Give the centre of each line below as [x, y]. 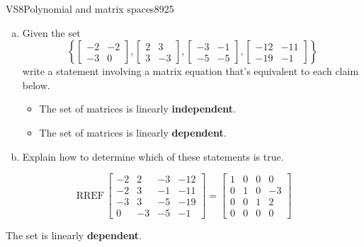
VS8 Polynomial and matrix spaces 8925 [90, 8]
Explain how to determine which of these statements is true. [153, 156]
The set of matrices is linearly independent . [137, 109]
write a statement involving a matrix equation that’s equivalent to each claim [190, 71]
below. [36, 85]
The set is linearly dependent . [74, 235]
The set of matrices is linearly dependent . [133, 132]
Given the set [51, 32]
